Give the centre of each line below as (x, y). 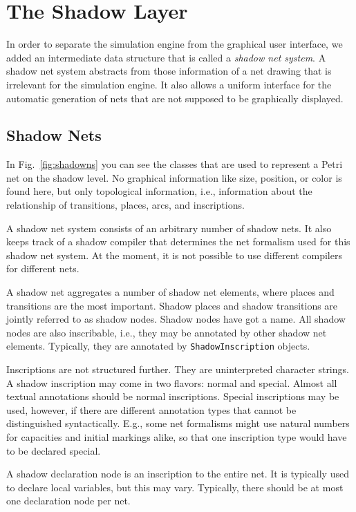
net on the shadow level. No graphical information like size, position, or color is (174, 177)
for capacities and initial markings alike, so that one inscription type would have (177, 437)
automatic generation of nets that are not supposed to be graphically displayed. (175, 98)
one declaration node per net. (68, 501)
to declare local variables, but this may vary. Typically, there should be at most (175, 487)
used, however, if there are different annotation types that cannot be (151, 409)
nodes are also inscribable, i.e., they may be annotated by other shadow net (167, 332)
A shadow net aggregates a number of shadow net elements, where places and (170, 292)
